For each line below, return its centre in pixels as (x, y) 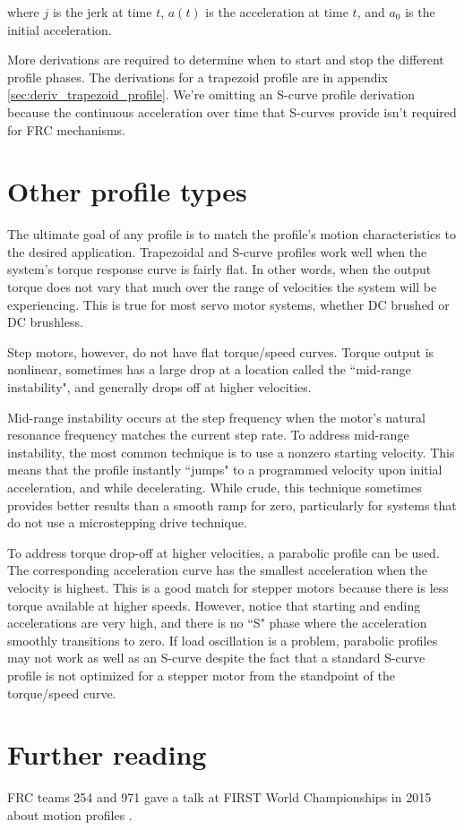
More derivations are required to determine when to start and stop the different (226, 60)
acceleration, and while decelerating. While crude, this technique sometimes (215, 487)
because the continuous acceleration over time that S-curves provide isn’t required (232, 111)
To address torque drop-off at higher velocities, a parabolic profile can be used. (223, 552)
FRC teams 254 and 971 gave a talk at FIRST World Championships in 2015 (219, 797)
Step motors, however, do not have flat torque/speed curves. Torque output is (221, 351)
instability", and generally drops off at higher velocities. (159, 387)
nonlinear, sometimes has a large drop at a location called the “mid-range (209, 369)
